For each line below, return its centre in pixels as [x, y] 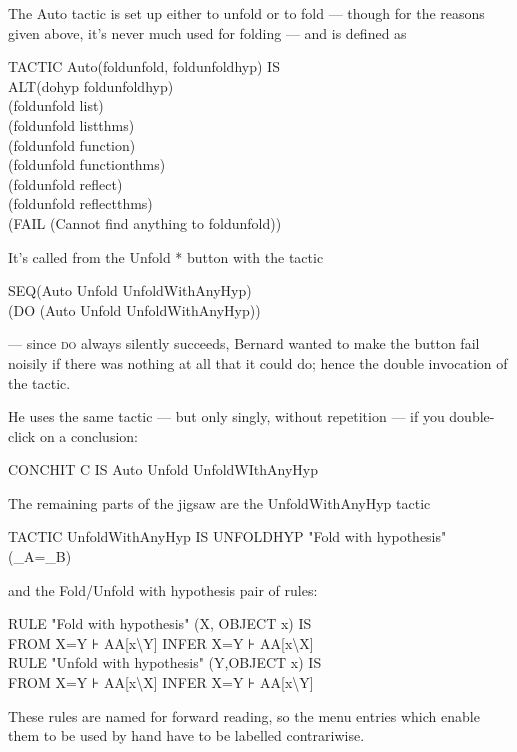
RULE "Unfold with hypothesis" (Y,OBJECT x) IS [165, 662]
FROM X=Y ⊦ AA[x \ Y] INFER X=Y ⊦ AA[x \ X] [161, 642]
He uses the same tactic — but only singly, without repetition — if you [226, 416]
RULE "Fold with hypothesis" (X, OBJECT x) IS [160, 623]
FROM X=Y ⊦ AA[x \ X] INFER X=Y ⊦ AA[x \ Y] [161, 682]
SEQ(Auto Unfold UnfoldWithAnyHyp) [130, 290]
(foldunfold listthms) [71, 124]
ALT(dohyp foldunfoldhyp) [91, 85]
